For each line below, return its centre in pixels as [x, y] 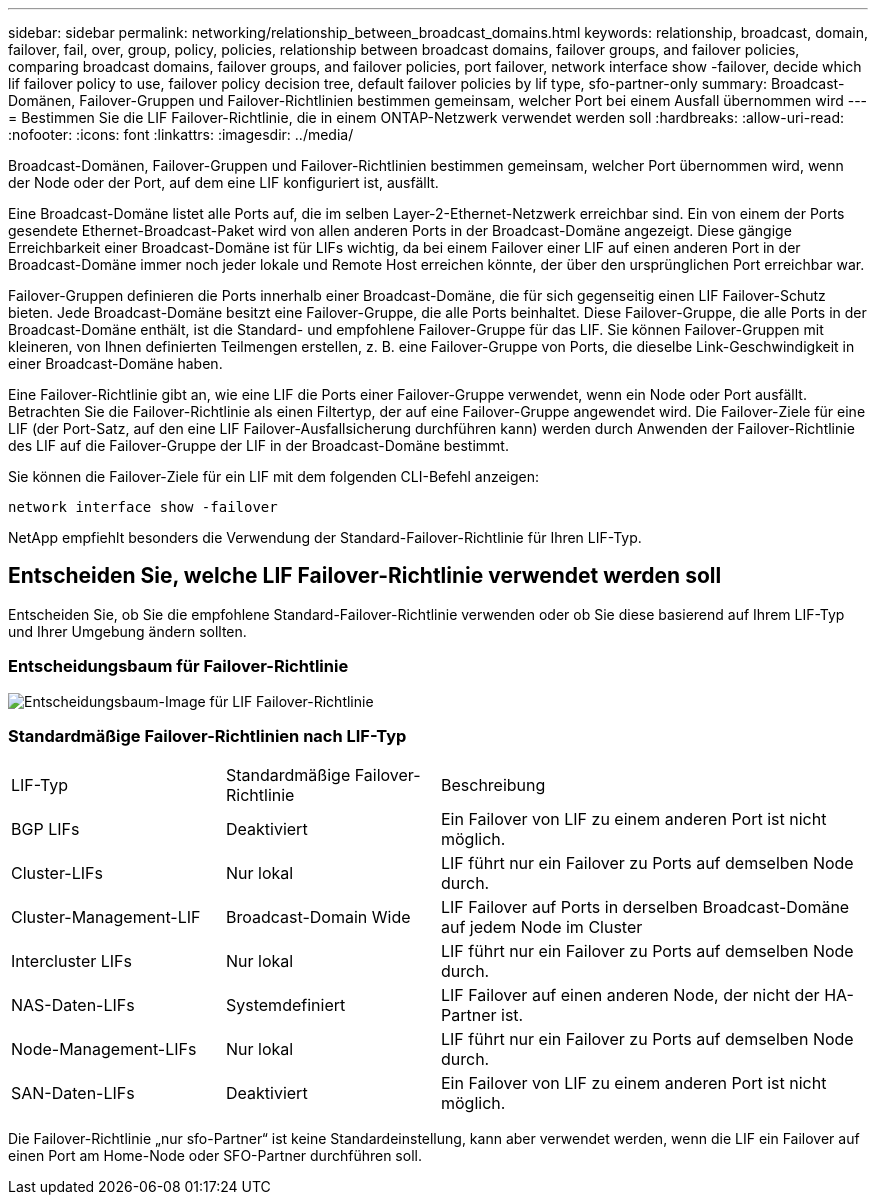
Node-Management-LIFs [104, 1049]
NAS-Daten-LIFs [73, 1005]
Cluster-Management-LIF [106, 917]
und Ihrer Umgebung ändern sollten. [127, 631]
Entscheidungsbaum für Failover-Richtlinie [178, 666]
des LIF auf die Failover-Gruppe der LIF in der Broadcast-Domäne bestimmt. [258, 445]
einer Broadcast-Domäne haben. [115, 363]
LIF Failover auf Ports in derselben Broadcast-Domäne [645, 907]
